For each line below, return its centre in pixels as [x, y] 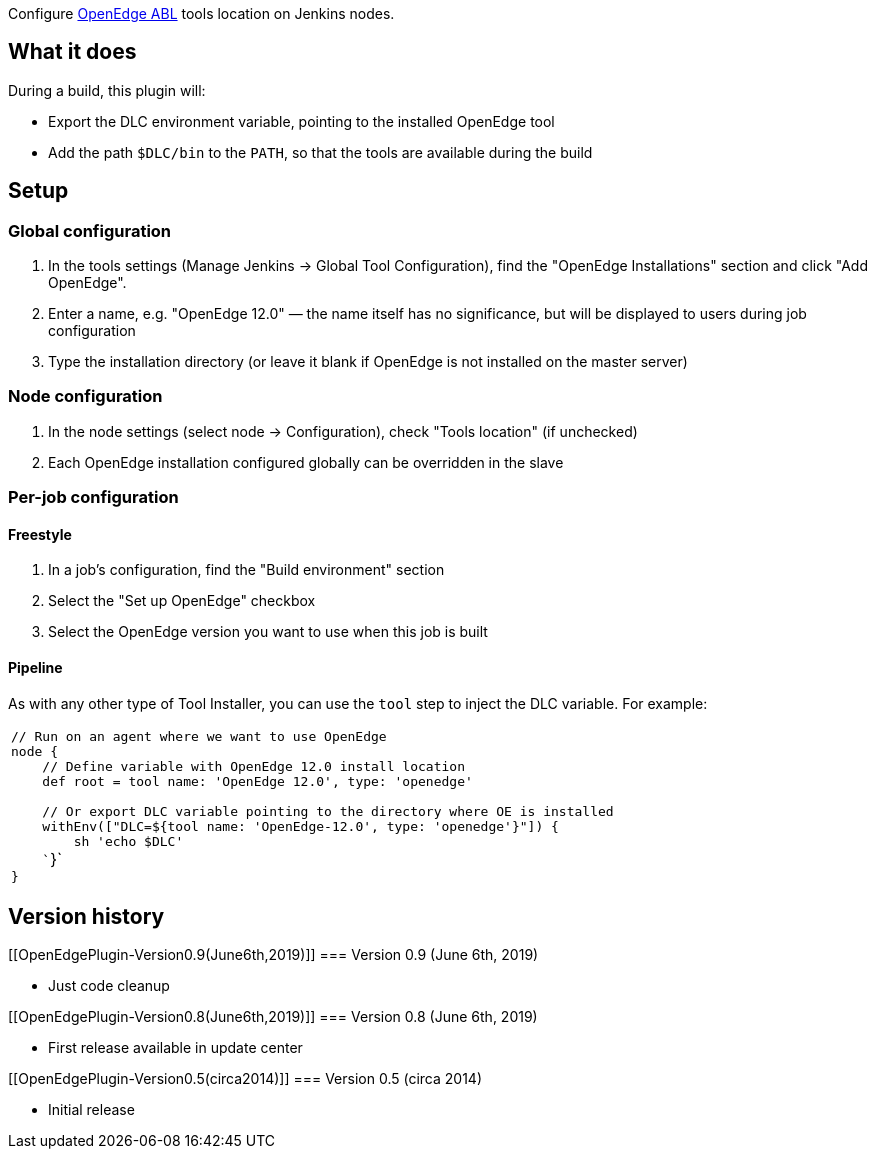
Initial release [91, 1110]
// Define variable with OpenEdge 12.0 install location [253, 766]
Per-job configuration [93, 497]
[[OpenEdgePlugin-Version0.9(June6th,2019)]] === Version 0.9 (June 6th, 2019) [273, 955]
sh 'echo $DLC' [128, 841]
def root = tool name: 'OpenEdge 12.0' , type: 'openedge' [257, 781]
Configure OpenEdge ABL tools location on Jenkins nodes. [201, 13]
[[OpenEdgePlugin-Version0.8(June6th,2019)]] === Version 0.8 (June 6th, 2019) [273, 1017]
